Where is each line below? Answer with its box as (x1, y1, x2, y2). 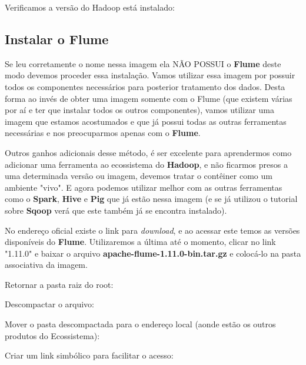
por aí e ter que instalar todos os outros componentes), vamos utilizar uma (5, 104, 274, 116)
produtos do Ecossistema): (5, 329, 100, 341)
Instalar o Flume (5, 29, 109, 48)
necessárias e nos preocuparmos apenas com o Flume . (5, 127, 201, 139)
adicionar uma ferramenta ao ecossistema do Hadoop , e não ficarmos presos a (5, 158, 288, 170)
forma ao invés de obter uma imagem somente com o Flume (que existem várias (5, 92, 292, 104)
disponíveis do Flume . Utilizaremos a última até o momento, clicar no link (5, 235, 276, 248)
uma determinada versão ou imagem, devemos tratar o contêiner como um (5, 170, 272, 182)
